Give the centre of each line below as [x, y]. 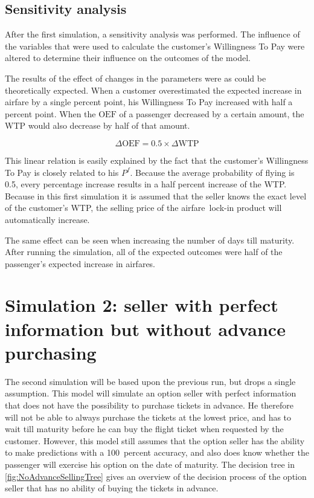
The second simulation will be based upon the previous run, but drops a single [150, 381]
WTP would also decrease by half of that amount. [98, 125]
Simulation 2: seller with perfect [142, 305]
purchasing [51, 352]
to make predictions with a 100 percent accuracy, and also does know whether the [157, 452]
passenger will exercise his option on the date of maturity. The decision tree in [150, 464]
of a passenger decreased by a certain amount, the [212, 113]
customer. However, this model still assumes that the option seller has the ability [155, 440]
